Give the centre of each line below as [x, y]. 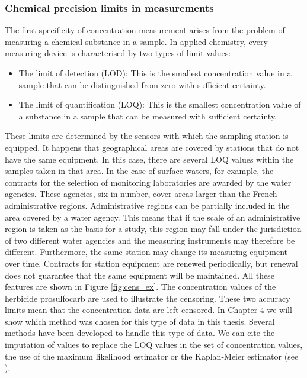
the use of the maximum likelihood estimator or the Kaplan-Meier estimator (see [152, 356]
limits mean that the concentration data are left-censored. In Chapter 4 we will [148, 310]
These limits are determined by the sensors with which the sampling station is [147, 136]
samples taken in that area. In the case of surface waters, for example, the [139, 171]
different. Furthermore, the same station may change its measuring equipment [146, 252]
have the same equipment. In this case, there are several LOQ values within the [149, 159]
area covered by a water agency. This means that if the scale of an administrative [153, 217]
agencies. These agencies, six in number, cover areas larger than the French [141, 194]
